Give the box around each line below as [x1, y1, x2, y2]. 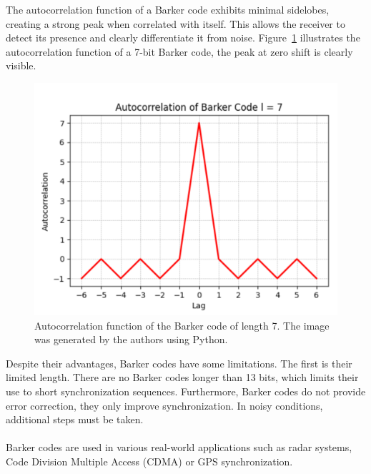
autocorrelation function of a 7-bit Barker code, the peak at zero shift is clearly [6, 44, 353, 59]
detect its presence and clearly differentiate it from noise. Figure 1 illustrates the [6, 30, 360, 45]
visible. [6, 58, 36, 73]
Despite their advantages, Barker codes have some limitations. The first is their [6, 355, 352, 370]
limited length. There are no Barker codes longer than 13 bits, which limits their [6, 370, 359, 385]
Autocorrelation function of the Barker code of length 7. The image [34, 317, 330, 332]
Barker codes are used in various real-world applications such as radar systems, [6, 440, 352, 455]
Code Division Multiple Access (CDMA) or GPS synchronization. [6, 453, 293, 468]
